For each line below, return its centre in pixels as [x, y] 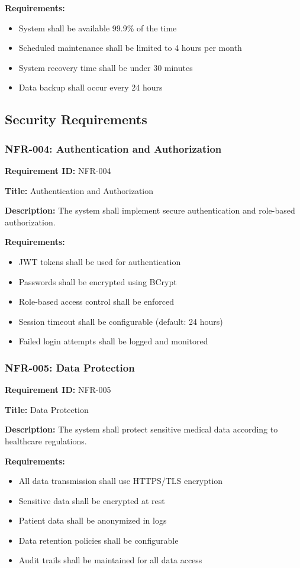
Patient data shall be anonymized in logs [93, 520]
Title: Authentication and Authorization [79, 190]
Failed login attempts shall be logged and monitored [113, 341]
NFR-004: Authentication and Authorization [113, 148]
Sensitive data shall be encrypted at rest [92, 500]
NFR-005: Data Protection [70, 367]
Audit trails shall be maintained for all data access [110, 560]
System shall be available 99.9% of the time [98, 28]
